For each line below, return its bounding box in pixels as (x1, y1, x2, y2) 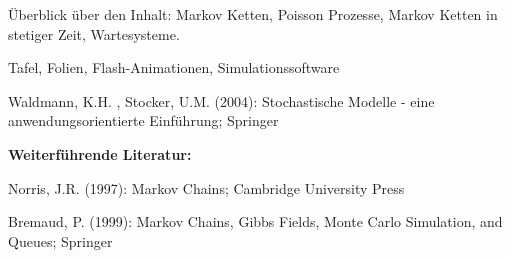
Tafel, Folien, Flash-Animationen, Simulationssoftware (8, 57, 340, 78)
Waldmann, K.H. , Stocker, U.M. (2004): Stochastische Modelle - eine (8, 90, 435, 111)
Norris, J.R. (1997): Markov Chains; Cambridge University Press (8, 177, 405, 198)
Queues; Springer (8, 230, 113, 251)
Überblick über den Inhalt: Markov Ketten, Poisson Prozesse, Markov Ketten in (8, 4, 498, 24)
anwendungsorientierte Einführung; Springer (8, 110, 279, 131)
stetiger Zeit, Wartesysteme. (8, 23, 180, 44)
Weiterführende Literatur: (8, 143, 192, 164)
